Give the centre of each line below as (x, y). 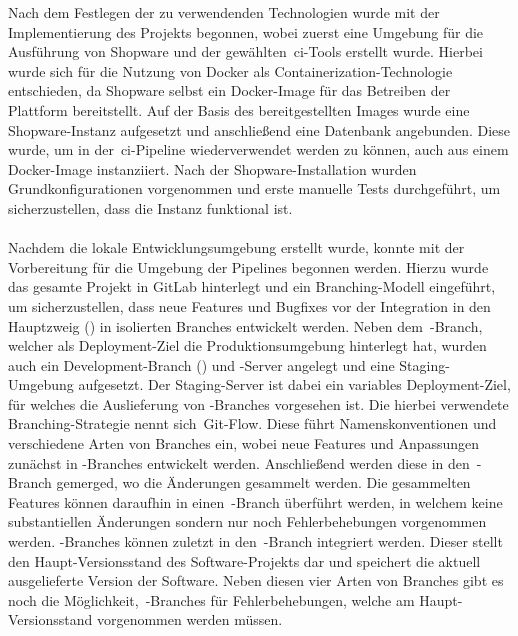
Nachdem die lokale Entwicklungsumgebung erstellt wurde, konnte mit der (236, 247)
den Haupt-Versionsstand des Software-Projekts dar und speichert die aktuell (244, 560)
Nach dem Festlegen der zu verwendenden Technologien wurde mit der (224, 12)
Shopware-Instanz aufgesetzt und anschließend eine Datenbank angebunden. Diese (259, 129)
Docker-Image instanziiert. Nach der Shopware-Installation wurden (212, 168)
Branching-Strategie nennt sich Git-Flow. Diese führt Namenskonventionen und (252, 423)
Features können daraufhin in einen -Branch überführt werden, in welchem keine (255, 501)
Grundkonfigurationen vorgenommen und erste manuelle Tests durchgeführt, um (254, 188)
